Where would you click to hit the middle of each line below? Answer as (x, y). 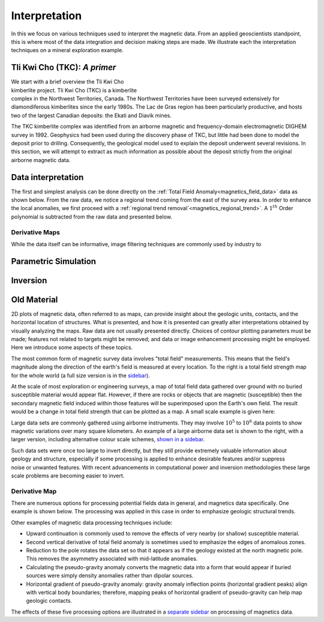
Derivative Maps (35, 232)
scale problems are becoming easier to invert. (68, 476)
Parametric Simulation (53, 261)
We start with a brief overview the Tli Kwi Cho (67, 82)
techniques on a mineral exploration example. (67, 50)
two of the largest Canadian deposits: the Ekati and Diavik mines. (91, 115)
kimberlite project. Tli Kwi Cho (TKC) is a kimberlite (74, 90)
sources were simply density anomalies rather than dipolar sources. (110, 576)
